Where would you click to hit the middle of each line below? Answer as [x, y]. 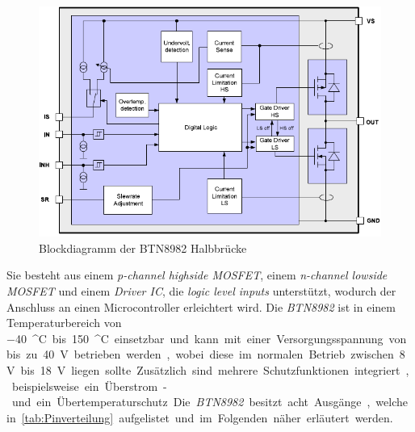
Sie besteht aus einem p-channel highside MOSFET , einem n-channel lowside [197, 275]
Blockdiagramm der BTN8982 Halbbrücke [143, 247]
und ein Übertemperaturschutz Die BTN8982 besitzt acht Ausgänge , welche [210, 402]
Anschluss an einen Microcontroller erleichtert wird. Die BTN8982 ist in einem [201, 306]
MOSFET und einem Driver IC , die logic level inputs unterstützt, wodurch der [201, 291]
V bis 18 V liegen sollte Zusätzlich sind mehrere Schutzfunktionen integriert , [208, 370]
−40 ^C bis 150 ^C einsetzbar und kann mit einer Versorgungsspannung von [207, 338]
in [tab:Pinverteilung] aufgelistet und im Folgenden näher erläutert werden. [200, 417]
